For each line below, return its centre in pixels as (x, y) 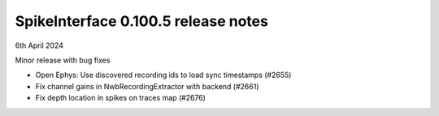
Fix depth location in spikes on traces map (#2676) (121, 98)
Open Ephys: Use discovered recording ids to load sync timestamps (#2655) (163, 75)
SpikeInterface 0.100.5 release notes (141, 21)
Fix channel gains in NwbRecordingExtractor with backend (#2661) (147, 86)
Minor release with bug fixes (63, 60)
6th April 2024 (39, 45)
